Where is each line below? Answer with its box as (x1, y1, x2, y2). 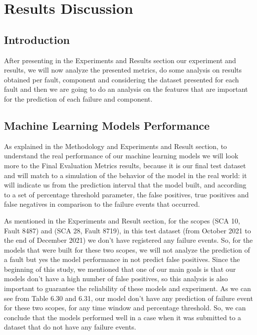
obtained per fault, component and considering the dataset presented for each (4, 74, 239, 84)
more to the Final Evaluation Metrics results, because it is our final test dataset (4, 160, 246, 170)
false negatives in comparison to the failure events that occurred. (4, 199, 200, 209)
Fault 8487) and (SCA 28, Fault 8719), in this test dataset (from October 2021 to (4, 225, 251, 235)
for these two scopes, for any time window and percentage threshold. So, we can (4, 302, 246, 313)
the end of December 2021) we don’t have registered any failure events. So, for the (4, 235, 253, 245)
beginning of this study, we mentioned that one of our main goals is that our (4, 263, 236, 274)
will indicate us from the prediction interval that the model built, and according (4, 180, 247, 190)
